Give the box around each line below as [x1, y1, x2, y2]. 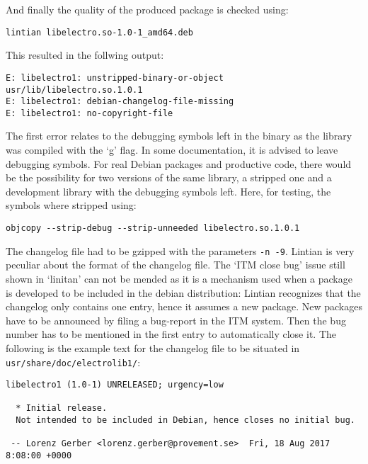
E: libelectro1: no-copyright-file [6, 108, 173, 118]
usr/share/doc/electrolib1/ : [6, 354, 141, 369]
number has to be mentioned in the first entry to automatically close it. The [6, 327, 336, 341]
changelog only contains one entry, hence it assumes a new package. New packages [6, 299, 362, 314]
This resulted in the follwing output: [6, 47, 164, 62]
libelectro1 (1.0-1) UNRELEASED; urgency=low [6, 380, 224, 390]
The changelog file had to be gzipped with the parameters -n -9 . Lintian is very [6, 243, 355, 258]
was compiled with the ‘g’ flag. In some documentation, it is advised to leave [6, 142, 338, 157]
